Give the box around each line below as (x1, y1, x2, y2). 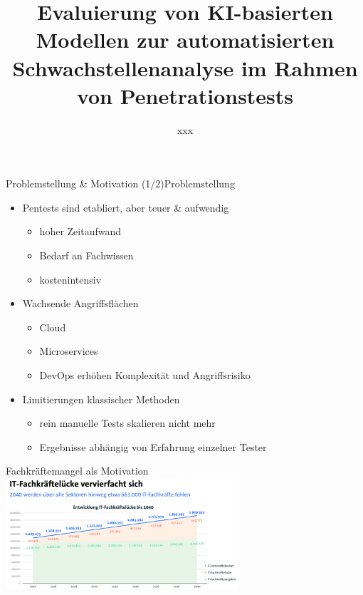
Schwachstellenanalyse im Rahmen (12, 53, 358, 82)
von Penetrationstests (76, 81, 294, 110)
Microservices (39, 343, 98, 358)
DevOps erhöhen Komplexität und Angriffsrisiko (39, 368, 251, 383)
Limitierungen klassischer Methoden (22, 391, 180, 406)
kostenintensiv (39, 271, 102, 286)
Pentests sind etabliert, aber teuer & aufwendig (22, 200, 229, 214)
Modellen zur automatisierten (36, 25, 335, 54)
